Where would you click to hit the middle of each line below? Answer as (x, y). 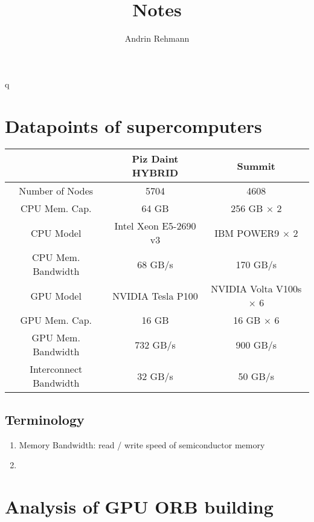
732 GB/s (155, 344)
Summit (256, 166)
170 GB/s (256, 264)
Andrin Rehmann (157, 38)
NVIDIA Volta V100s (256, 289)
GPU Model (56, 295)
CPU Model (56, 233)
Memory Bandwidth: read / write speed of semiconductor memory (142, 444)
